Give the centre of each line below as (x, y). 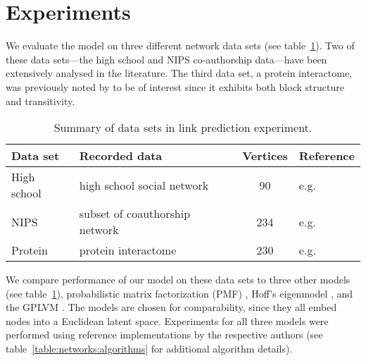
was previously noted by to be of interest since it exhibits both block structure (175, 86)
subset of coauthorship (135, 214)
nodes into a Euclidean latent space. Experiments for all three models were (167, 320)
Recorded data (121, 156)
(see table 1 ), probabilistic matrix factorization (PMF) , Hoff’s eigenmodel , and (179, 293)
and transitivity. (40, 100)
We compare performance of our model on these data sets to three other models (178, 280)
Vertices (265, 156)
